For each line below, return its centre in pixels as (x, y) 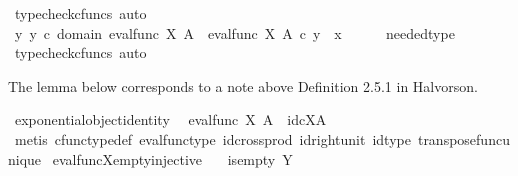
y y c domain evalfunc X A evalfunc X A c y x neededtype (234, 32)
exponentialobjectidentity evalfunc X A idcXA (170, 119)
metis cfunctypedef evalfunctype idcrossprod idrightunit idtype (212, 138)
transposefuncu (463, 138)
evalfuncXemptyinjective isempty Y (172, 158)
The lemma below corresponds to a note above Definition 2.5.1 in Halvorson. (243, 85)
